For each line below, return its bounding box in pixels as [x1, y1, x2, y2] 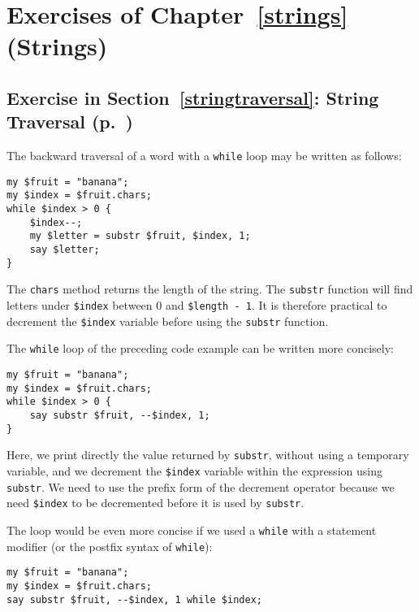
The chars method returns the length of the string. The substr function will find [6, 280, 413, 297]
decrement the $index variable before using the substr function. [6, 312, 329, 329]
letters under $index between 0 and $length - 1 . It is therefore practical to [6, 297, 387, 314]
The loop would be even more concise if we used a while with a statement [6, 521, 377, 538]
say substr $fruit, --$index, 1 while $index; [6, 593, 262, 605]
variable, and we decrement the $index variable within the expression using [6, 462, 382, 479]
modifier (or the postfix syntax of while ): [6, 537, 213, 554]
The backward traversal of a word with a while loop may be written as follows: [6, 147, 402, 164]
